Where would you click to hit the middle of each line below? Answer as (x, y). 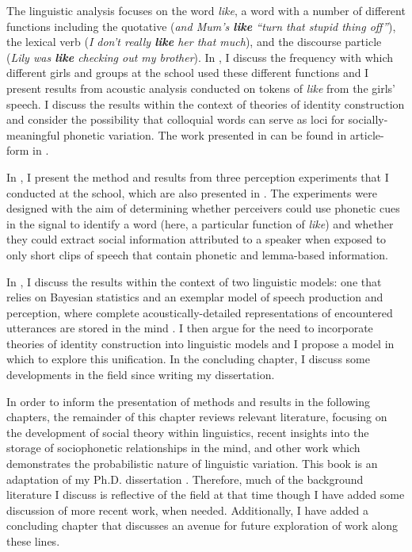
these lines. (33, 541)
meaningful (33, 134)
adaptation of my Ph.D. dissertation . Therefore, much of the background (185, 479)
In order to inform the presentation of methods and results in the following (189, 401)
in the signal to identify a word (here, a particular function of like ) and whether (200, 223)
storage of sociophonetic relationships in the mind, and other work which (183, 448)
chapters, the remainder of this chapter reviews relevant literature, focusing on (197, 417)
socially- (368, 119)
